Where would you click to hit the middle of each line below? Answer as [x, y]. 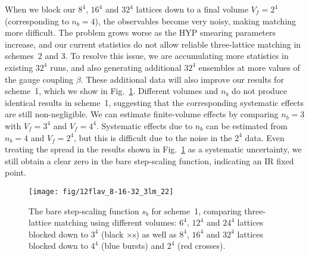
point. [15, 172]
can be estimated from [246, 125]
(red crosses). [201, 246]
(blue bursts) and [132, 246]
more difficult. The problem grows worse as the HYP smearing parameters [141, 32]
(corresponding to [37, 21]
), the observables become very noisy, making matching [196, 21]
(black [112, 234]
